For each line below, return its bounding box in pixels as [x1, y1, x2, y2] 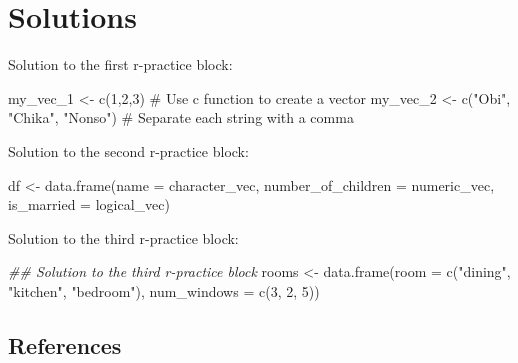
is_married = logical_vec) [8, 194, 170, 215]
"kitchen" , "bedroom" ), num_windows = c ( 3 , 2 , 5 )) [8, 280, 320, 301]
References [8, 329, 122, 360]
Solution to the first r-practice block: [8, 54, 233, 75]
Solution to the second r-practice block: [8, 140, 249, 161]
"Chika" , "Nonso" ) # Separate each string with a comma [8, 107, 354, 128]
